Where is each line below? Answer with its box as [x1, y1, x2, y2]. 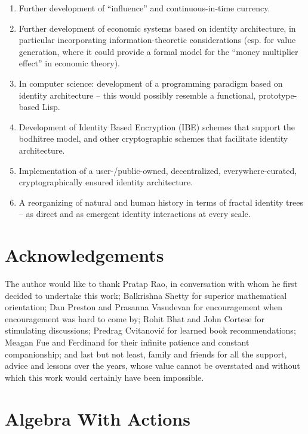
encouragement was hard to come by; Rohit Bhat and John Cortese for [5, 312, 264, 325]
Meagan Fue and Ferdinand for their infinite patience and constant [5, 336, 250, 348]
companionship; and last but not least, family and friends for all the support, [5, 347, 287, 360]
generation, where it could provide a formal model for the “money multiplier [19, 45, 298, 57]
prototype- [258, 88, 297, 101]
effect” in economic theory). [19, 57, 120, 69]
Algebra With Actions [5, 406, 190, 430]
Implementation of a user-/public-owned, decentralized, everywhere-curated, [19, 164, 297, 176]
